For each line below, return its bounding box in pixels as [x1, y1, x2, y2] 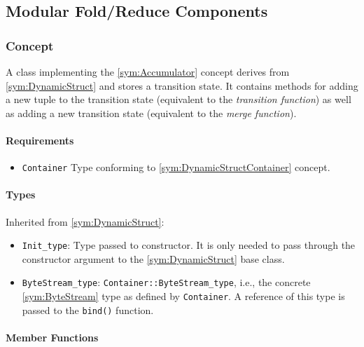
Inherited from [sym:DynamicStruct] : [6, 214, 164, 229]
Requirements [6, 132, 74, 147]
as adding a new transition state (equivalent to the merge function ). [6, 105, 297, 120]
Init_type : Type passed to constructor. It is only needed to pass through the [22, 238, 356, 252]
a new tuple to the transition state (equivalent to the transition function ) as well [6, 92, 351, 107]
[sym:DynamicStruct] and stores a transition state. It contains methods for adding [6, 78, 358, 93]
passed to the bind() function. [22, 302, 154, 317]
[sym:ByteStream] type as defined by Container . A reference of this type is [22, 289, 345, 304]
